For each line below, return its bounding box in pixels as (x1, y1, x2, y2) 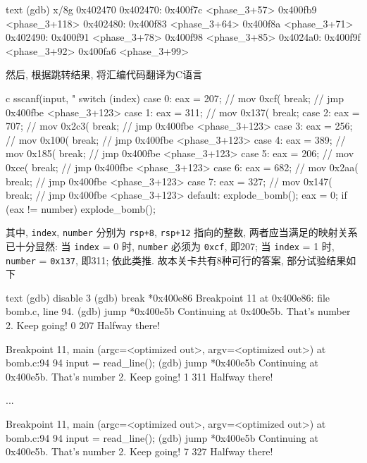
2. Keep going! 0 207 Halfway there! (6, 318, 160, 333)
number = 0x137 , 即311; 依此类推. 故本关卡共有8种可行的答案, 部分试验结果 (6, 252, 347, 267)
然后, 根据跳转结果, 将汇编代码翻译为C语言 (6, 67, 203, 82)
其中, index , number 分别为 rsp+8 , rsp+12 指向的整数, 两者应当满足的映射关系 (6, 225, 358, 240)
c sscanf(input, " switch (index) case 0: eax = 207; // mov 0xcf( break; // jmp (6, 90, 344, 105)
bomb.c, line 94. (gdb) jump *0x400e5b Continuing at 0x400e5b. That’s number (6, 304, 351, 319)
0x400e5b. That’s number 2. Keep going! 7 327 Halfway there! (6, 444, 273, 459)
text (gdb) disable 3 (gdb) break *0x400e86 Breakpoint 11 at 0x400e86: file (6, 290, 330, 304)
